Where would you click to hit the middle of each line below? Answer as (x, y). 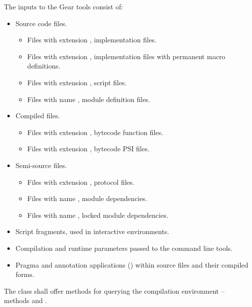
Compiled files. (38, 116)
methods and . (26, 300)
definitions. (44, 66)
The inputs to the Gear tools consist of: (64, 6)
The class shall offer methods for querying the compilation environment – (114, 290)
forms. (25, 274)
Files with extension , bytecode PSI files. (88, 149)
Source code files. (41, 23)
